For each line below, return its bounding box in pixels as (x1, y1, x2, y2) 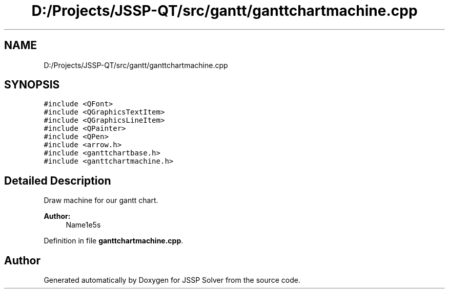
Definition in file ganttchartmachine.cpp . (44, 236, 183, 245)
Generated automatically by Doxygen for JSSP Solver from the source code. (44, 276, 301, 285)
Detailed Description (4, 174, 111, 187)
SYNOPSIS (4, 78, 60, 92)
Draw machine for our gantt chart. (44, 196, 158, 205)
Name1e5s (66, 220, 101, 230)
